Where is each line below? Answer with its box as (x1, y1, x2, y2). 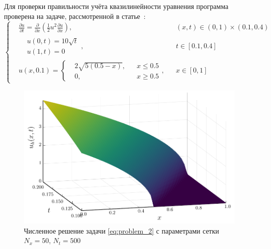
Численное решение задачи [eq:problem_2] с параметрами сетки (24, 225, 219, 236)
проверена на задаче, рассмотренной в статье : (4, 10, 146, 21)
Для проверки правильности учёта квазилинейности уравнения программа (4, 1, 229, 11)
